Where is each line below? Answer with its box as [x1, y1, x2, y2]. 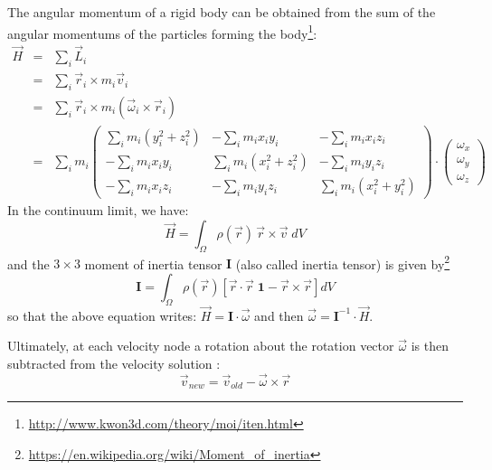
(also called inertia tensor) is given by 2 [235, 251, 450, 273]
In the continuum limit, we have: [7, 201, 189, 220]
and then [254, 305, 304, 324]
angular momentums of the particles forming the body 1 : [7, 21, 317, 42]
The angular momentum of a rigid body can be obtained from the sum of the [7, 3, 436, 21]
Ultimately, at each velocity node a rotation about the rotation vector [7, 336, 394, 355]
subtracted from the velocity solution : [7, 354, 221, 372]
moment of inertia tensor [84, 254, 222, 273]
